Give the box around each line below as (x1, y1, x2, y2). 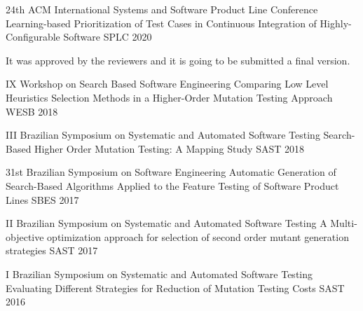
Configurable (6, 29, 60, 44)
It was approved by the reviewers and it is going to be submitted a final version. (6, 53, 350, 67)
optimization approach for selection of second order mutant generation (47, 229, 349, 244)
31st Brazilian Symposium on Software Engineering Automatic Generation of (6, 165, 336, 179)
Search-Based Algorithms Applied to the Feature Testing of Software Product (6, 178, 339, 193)
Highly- (320, 15, 352, 30)
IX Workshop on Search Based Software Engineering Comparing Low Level (6, 76, 329, 91)
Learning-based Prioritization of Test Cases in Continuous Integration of (6, 15, 317, 30)
